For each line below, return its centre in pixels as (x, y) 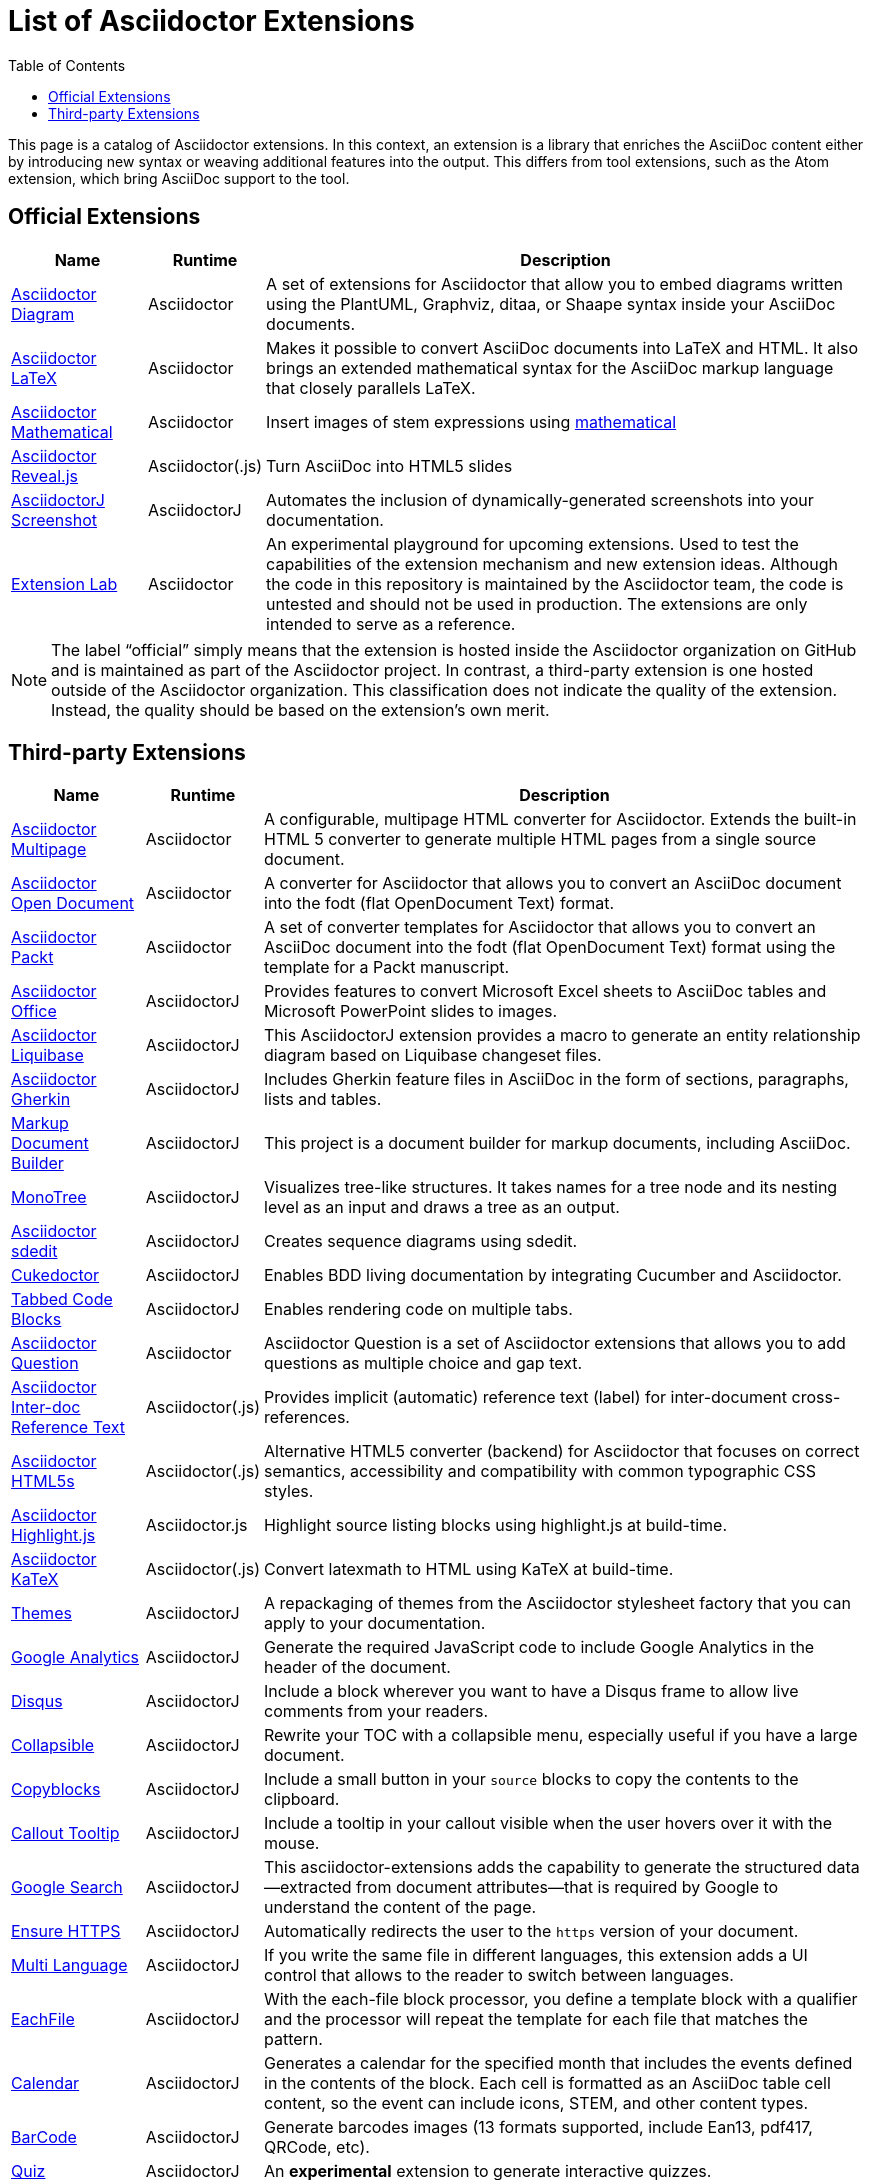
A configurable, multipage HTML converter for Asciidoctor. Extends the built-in (560, 819)
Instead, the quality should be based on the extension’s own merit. (300, 709)
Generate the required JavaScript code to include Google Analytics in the (539, 1647)
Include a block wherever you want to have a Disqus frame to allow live (531, 1691)
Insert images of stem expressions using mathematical (471, 421)
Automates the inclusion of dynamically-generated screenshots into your (540, 499)
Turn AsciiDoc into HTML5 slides (389, 465)
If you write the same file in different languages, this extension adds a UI (536, 1955)
